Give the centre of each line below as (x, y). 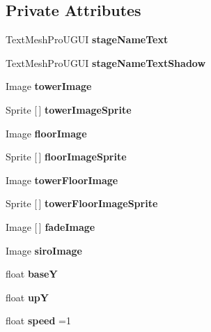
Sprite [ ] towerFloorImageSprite (82, 203)
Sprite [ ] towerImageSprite (69, 109)
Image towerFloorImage (62, 180)
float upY (27, 297)
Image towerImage (49, 86)
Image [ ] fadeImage (50, 226)
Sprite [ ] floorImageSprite (66, 157)
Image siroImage (44, 250)
